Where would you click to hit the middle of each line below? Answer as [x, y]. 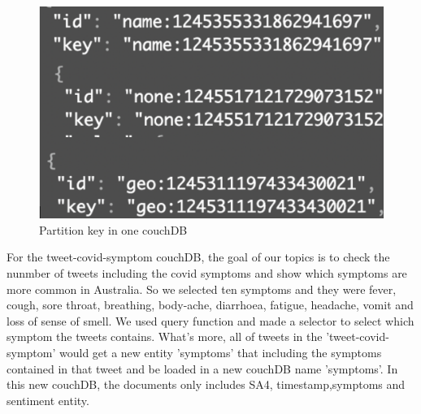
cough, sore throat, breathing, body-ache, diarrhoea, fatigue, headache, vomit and [210, 305]
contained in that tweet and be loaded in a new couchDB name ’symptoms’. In [202, 368]
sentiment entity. [48, 400]
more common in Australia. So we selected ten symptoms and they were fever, [202, 289]
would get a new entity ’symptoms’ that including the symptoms [221, 353]
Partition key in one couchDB [113, 229]
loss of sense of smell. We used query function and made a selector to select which [210, 320]
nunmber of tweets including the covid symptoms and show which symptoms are [207, 273]
